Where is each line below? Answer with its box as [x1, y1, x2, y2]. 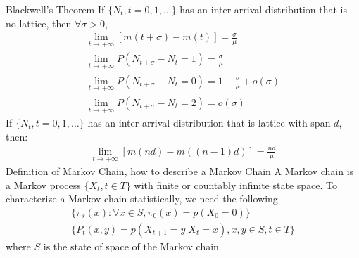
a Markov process [6, 177, 81, 192]
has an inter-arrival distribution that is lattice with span [87, 115, 331, 130]
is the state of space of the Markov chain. [43, 238, 222, 253]
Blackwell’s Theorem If [6, 2, 105, 16]
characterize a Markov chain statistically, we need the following [6, 191, 278, 206]
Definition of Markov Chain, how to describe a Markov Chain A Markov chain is [6, 164, 354, 179]
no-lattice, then [6, 15, 72, 30]
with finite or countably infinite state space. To [134, 177, 337, 192]
